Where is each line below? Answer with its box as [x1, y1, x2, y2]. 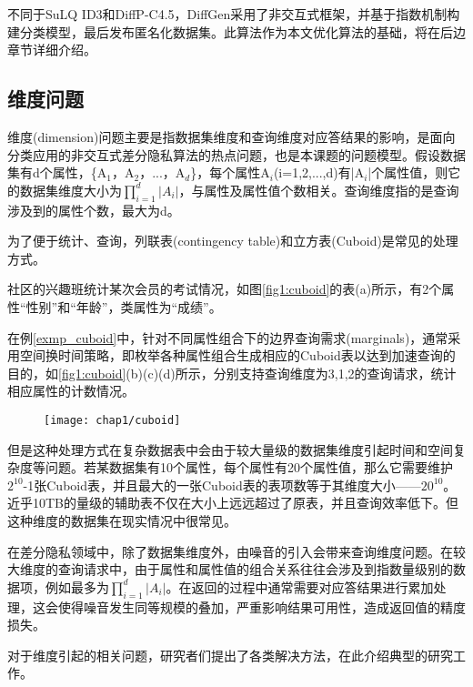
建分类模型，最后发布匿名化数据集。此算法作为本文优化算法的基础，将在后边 [7, 22, 466, 41]
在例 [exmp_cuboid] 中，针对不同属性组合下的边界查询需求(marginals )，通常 [7, 328, 448, 347]
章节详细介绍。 [7, 40, 96, 59]
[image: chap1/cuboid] [44, 413, 181, 427]
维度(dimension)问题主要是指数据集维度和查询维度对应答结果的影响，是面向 [7, 126, 456, 146]
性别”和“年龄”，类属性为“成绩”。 [25, 297, 222, 316]
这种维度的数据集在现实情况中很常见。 [7, 510, 236, 530]
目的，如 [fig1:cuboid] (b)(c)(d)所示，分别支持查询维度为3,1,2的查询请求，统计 [7, 363, 457, 382]
